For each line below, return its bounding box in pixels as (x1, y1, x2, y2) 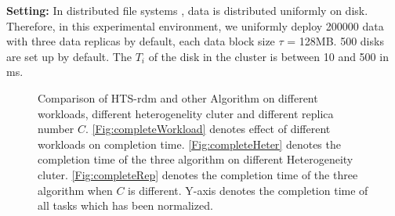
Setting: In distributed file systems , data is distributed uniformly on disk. (6, 2, 368, 18)
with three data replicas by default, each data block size (6, 33, 275, 49)
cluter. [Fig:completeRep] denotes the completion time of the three (38, 166, 358, 182)
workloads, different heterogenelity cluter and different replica (38, 105, 334, 121)
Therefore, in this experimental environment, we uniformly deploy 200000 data (6, 17, 384, 34)
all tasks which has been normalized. (38, 197, 213, 214)
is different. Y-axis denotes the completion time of (128, 182, 368, 198)
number (38, 121, 74, 137)
